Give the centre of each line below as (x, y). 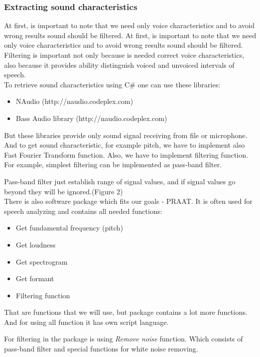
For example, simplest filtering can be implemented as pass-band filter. (113, 164)
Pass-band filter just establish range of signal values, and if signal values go (120, 181)
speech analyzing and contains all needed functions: (83, 211)
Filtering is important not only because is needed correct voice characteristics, (124, 55)
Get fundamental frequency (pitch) (70, 228)
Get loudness (36, 244)
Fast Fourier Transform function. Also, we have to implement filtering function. (126, 154)
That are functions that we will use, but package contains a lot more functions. (126, 312)
